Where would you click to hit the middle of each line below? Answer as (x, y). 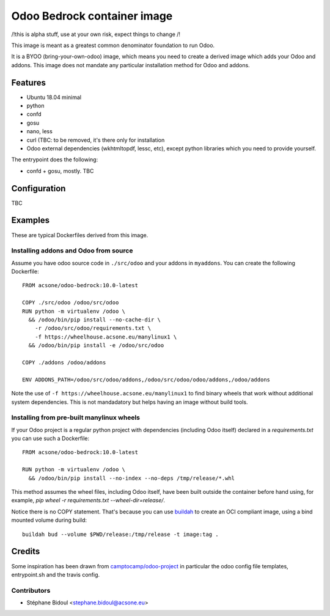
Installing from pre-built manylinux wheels (76, 417)
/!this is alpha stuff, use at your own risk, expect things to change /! (96, 34)
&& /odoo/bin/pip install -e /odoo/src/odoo (96, 346)
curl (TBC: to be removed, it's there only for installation (96, 140)
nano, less (40, 131)
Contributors (31, 590)
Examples (31, 220)
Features (28, 82)
